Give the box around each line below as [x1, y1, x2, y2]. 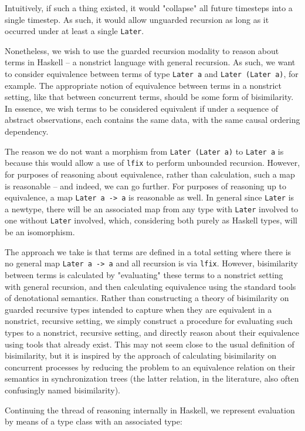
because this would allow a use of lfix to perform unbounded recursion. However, [5, 156, 300, 169]
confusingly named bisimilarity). [5, 383, 121, 396]
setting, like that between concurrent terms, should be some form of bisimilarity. [5, 91, 294, 103]
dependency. [5, 125, 49, 138]
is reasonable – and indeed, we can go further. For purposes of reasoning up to [5, 179, 286, 192]
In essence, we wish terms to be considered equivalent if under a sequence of [5, 102, 279, 114]
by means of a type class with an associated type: [5, 415, 182, 427]
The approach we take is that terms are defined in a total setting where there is [5, 245, 292, 258]
